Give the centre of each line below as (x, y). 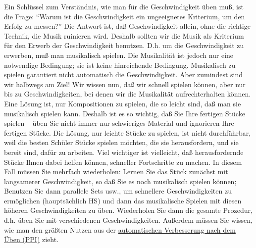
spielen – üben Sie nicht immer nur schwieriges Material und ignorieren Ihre (119, 123)
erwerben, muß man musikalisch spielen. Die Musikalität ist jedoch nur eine (119, 55)
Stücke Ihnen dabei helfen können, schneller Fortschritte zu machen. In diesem (123, 162)
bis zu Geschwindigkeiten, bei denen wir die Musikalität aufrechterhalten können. (128, 94)
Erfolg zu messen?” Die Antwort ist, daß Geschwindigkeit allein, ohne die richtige (127, 26)
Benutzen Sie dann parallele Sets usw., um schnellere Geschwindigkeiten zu (118, 191)
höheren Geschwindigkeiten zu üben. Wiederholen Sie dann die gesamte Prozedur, (128, 210)
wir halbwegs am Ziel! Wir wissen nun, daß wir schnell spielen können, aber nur (125, 84)
